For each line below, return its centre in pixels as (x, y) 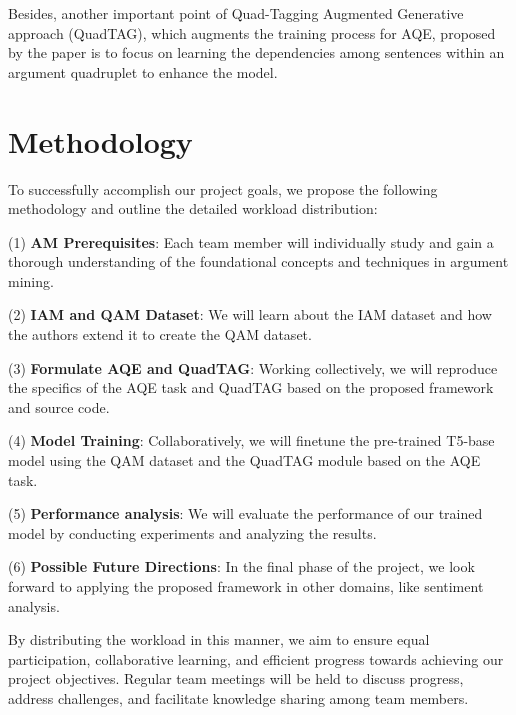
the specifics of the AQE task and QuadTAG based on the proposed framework (251, 387)
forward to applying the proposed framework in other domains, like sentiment (246, 586)
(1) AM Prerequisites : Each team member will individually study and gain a (251, 241)
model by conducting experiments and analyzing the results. (192, 532)
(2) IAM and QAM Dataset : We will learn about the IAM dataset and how (250, 314)
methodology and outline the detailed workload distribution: (193, 208)
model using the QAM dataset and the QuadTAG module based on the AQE (244, 460)
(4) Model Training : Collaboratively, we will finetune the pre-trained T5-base (251, 440)
